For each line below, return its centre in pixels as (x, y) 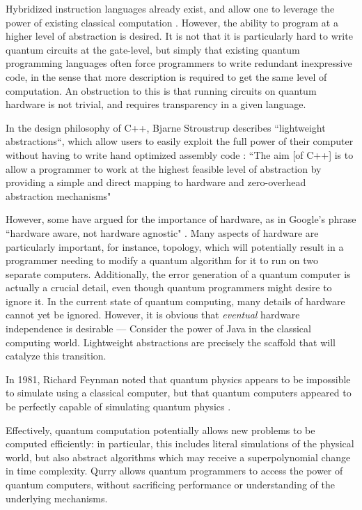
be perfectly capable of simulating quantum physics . (118, 407)
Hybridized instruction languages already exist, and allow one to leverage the (170, 8)
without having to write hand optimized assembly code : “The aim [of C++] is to (180, 154)
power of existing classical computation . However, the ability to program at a (172, 22)
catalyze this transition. (56, 356)
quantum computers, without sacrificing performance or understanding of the (171, 484)
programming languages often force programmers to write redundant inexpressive (179, 63)
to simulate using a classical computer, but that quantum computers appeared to (179, 393)
